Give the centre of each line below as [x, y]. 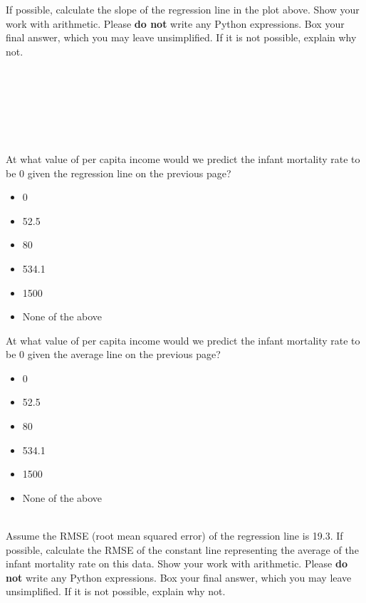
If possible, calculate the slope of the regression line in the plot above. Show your [183, 9]
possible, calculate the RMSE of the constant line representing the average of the [182, 549]
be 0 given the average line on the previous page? [113, 354]
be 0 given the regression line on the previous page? [119, 173]
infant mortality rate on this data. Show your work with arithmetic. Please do [177, 563]
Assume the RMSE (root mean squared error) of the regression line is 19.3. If [174, 536]
